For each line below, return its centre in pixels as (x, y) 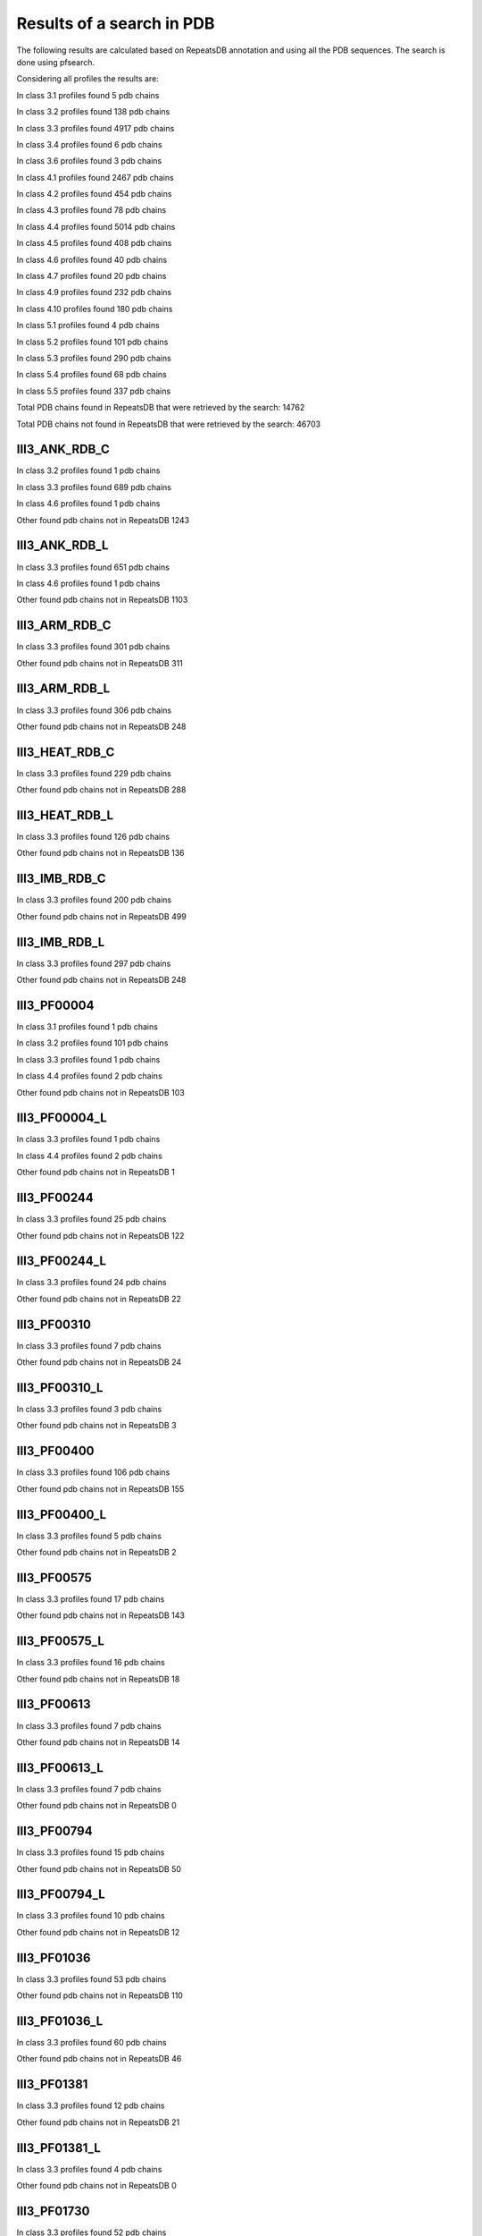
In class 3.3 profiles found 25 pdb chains (91, 1219)
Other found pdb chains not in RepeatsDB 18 (98, 1679)
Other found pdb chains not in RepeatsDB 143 (100, 1615)
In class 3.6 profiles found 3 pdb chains (89, 161)
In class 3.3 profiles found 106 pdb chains (93, 1472)
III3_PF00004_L (62, 1118)
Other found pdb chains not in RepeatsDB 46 (99, 2059)
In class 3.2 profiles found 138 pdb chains (93, 112)
